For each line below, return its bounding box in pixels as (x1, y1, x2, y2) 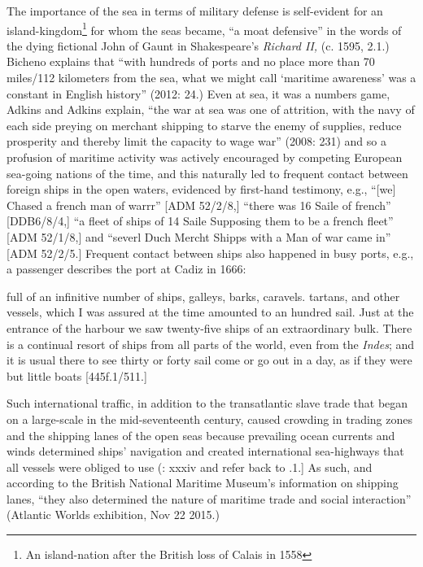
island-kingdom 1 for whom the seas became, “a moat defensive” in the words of (7, 19, 402, 38)
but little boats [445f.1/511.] (7, 367, 147, 384)
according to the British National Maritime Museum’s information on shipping (7, 474, 399, 491)
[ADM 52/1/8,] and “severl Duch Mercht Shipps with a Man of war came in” (7, 228, 391, 245)
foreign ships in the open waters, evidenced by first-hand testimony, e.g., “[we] (7, 181, 396, 198)
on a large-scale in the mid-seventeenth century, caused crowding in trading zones (7, 410, 412, 427)
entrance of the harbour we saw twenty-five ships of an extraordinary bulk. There (7, 319, 412, 336)
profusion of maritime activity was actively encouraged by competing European (7, 149, 403, 165)
